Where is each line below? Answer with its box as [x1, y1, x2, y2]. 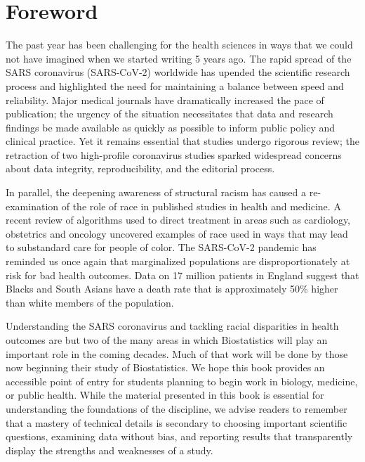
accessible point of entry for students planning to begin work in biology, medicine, [6, 373, 358, 388]
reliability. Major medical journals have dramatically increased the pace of [6, 92, 324, 107]
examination [6, 198, 59, 213]
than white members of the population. [6, 295, 174, 309]
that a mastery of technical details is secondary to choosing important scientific [6, 415, 347, 430]
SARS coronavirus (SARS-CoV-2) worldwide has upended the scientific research [6, 65, 350, 79]
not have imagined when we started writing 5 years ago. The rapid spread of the [6, 51, 352, 65]
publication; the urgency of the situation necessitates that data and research [6, 106, 333, 121]
